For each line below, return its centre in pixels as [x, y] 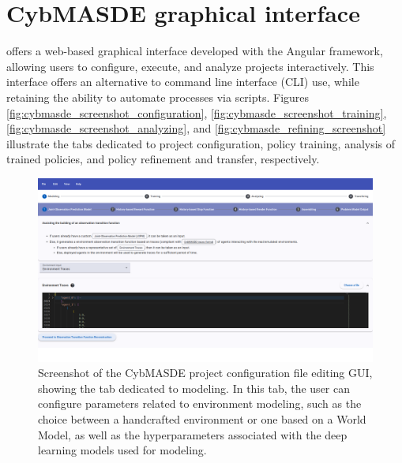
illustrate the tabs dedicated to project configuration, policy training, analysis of [201, 143]
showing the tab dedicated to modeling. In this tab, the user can [194, 388]
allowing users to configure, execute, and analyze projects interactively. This [190, 66]
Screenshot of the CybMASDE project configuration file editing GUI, [205, 373]
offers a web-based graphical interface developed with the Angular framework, [195, 51]
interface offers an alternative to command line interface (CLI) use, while [183, 82]
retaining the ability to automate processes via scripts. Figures [158, 97]
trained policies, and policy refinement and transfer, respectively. [163, 159]
